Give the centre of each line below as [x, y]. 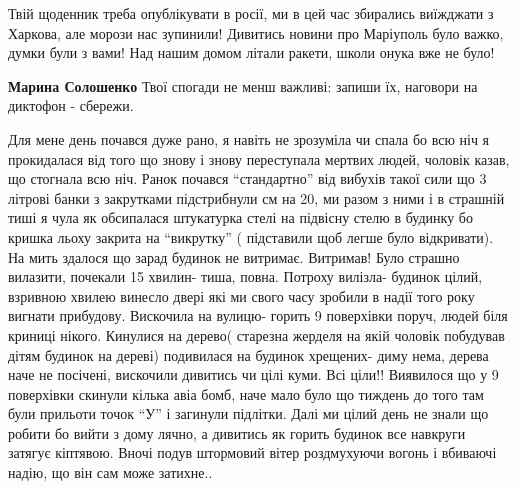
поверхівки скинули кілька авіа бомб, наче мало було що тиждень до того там [246, 393]
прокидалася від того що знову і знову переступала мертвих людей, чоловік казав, [259, 158]
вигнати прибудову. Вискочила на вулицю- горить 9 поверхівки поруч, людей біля [258, 315]
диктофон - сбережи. [71, 105]
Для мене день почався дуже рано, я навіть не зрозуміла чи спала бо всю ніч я [249, 138]
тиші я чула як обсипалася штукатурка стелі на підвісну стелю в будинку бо [240, 217]
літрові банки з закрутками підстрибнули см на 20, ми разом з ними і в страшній [256, 197]
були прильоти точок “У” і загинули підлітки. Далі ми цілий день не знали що [248, 413]
